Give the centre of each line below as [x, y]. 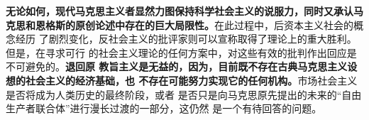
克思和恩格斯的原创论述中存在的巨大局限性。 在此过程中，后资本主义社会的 [180, 24]
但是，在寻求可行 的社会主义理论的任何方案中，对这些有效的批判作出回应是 [181, 52]
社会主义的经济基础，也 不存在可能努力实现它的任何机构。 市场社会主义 [191, 80]
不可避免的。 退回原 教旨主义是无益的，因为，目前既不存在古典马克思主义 [177, 66]
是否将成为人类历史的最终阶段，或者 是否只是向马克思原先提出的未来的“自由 [184, 94]
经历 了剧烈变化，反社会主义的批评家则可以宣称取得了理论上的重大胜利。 [186, 39]
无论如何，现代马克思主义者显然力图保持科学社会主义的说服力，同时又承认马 [184, 11]
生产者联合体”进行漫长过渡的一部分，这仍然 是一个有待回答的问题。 [164, 108]
